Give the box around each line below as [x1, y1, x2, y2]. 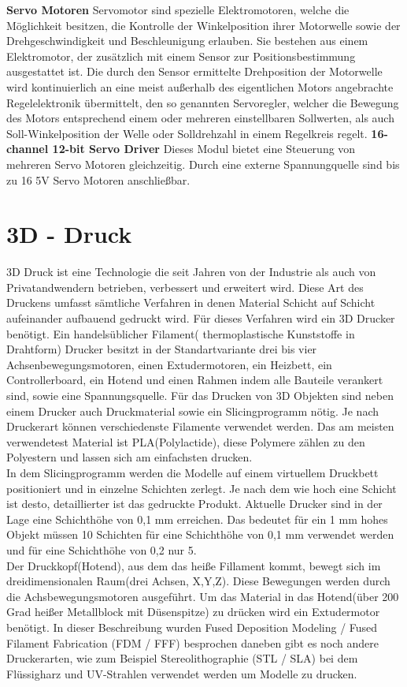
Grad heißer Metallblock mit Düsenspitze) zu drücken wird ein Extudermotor [6, 603, 380, 620]
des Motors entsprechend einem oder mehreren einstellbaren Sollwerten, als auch [6, 110, 394, 126]
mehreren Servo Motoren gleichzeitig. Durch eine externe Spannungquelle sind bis [6, 155, 400, 172]
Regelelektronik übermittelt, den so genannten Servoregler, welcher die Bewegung [6, 94, 399, 110]
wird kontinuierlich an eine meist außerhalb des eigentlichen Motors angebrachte [6, 78, 394, 95]
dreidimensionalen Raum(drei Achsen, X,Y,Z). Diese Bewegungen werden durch [6, 573, 390, 589]
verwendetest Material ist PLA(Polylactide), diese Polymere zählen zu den [6, 433, 365, 450]
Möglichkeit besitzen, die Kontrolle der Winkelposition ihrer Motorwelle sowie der [6, 17, 401, 33]
